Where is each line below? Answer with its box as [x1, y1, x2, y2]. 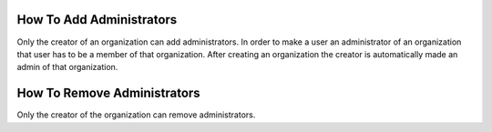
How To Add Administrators [16, 12, 178, 27]
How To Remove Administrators [16, 86, 200, 101]
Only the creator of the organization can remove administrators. [16, 109, 256, 120]
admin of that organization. [16, 62, 118, 73]
